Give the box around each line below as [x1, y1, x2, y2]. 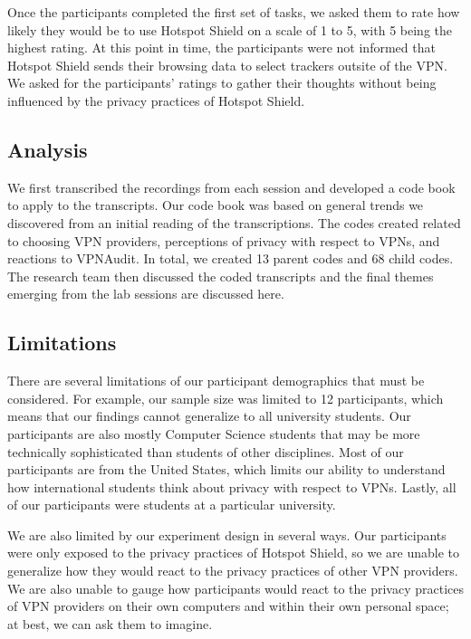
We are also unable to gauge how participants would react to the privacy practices [7, 578, 465, 597]
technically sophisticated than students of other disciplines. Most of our [7, 442, 404, 461]
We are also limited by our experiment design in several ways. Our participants [7, 525, 447, 544]
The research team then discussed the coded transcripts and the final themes [7, 266, 434, 285]
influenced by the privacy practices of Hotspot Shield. [7, 91, 305, 110]
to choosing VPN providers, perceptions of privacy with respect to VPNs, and [7, 231, 440, 250]
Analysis [7, 135, 88, 163]
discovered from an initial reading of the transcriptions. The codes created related [7, 213, 461, 232]
